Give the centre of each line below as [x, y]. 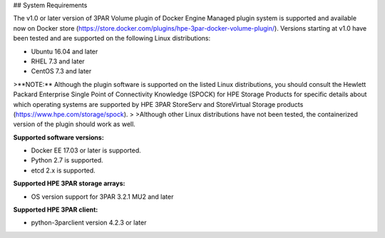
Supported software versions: [59, 137]
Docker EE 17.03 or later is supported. [86, 150]
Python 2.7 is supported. [67, 160]
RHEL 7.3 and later [58, 61]
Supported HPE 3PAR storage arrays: [69, 183]
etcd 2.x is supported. [63, 170]
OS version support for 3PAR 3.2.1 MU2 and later [102, 197]
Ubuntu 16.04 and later [65, 51]
